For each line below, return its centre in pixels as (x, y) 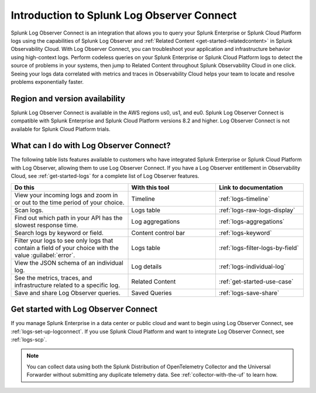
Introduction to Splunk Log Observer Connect (124, 15)
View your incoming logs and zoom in (66, 195)
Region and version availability (68, 99)
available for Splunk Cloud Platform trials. (61, 129)
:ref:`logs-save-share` (249, 293)
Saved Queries (152, 293)
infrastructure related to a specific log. (67, 285)
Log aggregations (156, 221)
